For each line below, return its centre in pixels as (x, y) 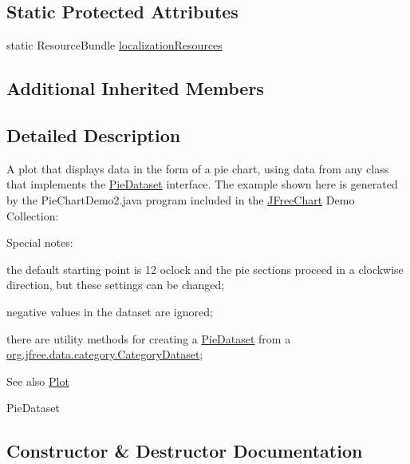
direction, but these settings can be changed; (116, 285)
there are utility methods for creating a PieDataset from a (149, 338)
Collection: (33, 215)
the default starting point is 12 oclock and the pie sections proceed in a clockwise (205, 269)
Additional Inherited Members (135, 88)
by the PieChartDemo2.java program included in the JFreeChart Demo (181, 199)
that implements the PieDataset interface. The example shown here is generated (202, 184)
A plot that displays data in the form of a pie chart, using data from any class (198, 168)
